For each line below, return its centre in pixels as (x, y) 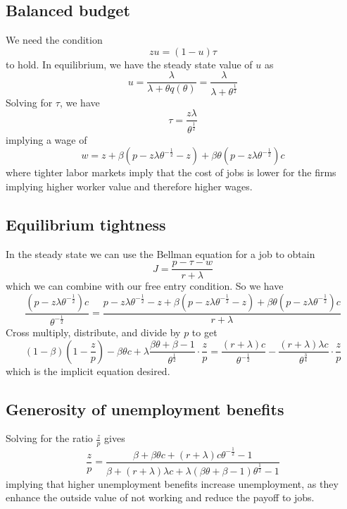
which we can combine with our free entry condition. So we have (145, 286)
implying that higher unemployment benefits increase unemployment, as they (172, 483)
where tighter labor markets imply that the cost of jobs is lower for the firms (171, 172)
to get (204, 332)
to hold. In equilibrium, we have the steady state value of (129, 64)
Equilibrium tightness (86, 224)
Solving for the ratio (49, 438)
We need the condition (54, 40)
